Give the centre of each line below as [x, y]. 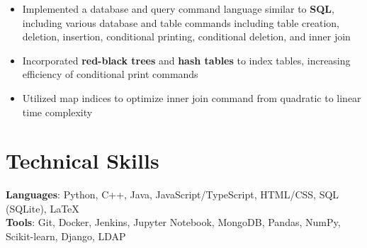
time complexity [57, 112]
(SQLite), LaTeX [43, 208]
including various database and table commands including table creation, [181, 22]
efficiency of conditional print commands [110, 74]
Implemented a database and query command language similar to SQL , [178, 9]
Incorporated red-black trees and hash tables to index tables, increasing [186, 60]
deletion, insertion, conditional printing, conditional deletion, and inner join [186, 36]
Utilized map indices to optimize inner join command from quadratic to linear [192, 97]
